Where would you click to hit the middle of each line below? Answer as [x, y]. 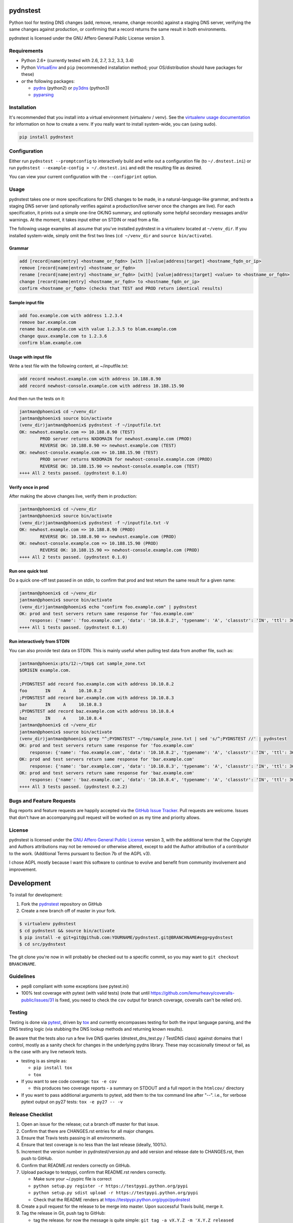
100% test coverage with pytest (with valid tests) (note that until [85, 993]
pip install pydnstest [46, 137]
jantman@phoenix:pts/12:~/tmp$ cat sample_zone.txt [83, 663]
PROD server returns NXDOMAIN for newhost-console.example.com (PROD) [126, 459]
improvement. [23, 869]
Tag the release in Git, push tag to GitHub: [63, 1213]
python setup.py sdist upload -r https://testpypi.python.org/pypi [116, 1193]
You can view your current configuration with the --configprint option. [83, 177]
